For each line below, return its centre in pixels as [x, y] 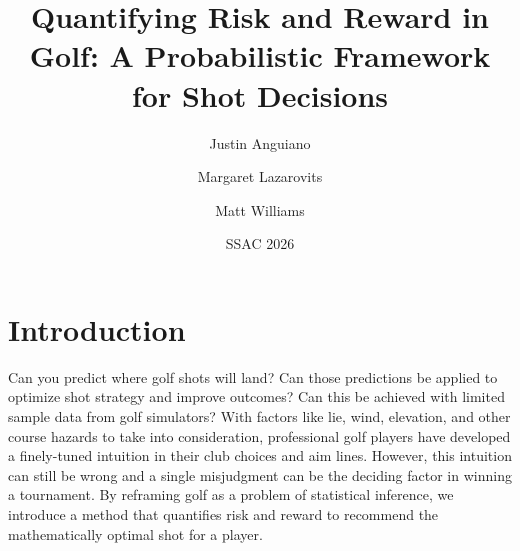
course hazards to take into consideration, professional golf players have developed [259, 435]
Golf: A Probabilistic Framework [260, 55]
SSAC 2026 [260, 243]
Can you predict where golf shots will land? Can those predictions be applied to [253, 376]
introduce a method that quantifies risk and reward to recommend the [223, 513]
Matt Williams [260, 209]
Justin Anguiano [260, 142]
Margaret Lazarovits [260, 176]
